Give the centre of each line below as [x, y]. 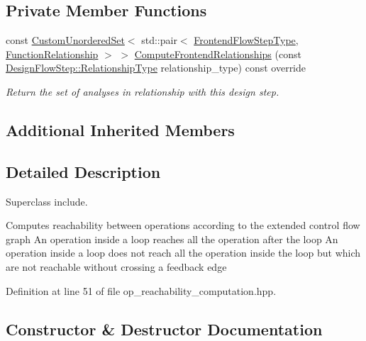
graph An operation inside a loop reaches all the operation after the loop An [172, 239]
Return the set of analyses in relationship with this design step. [143, 91]
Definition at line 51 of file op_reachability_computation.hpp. [141, 290]
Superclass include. [47, 201]
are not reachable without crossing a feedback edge [116, 266]
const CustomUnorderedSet [65, 40]
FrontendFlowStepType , [246, 40]
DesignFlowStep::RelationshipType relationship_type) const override [156, 68]
